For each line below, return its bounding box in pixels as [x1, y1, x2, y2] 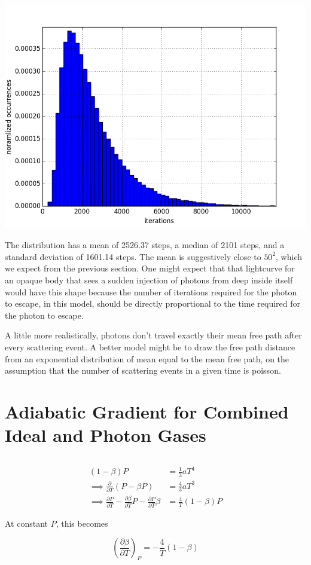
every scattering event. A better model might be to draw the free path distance [5, 340, 295, 353]
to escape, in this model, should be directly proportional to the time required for [5, 297, 301, 310]
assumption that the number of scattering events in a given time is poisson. [5, 364, 281, 377]
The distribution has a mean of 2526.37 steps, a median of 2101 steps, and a [5, 239, 285, 251]
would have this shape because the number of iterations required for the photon [5, 285, 297, 298]
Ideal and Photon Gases [5, 423, 206, 447]
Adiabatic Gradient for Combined [5, 399, 289, 423]
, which [276, 250, 303, 262]
